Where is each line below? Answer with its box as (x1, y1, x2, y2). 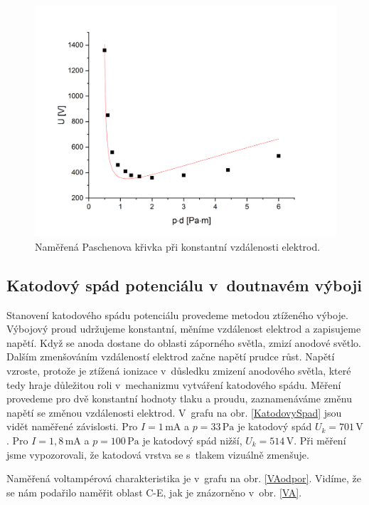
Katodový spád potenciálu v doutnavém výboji (6, 274, 362, 296)
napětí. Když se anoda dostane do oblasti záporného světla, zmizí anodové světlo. (6, 335, 361, 350)
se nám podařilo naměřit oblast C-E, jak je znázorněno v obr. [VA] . (6, 484, 302, 499)
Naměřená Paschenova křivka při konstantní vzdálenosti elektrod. (35, 239, 321, 254)
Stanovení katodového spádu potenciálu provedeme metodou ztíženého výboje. (6, 307, 348, 322)
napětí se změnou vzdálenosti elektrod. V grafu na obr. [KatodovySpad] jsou (6, 405, 342, 420)
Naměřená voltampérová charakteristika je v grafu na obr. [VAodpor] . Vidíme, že (6, 471, 361, 486)
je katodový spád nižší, (142, 432, 242, 447)
